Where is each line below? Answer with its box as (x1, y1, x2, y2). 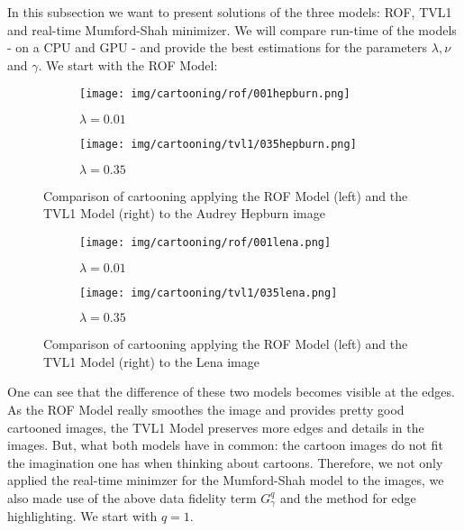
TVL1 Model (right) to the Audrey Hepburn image (43, 204, 325, 223)
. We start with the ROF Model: (38, 55, 218, 74)
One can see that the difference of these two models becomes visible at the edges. (7, 382, 455, 401)
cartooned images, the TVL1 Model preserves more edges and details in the (7, 417, 424, 436)
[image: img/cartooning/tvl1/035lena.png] (79, 286, 338, 299)
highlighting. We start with (7, 507, 158, 526)
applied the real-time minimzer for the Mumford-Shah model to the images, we (7, 471, 444, 490)
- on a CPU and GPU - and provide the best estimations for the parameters (7, 38, 428, 57)
